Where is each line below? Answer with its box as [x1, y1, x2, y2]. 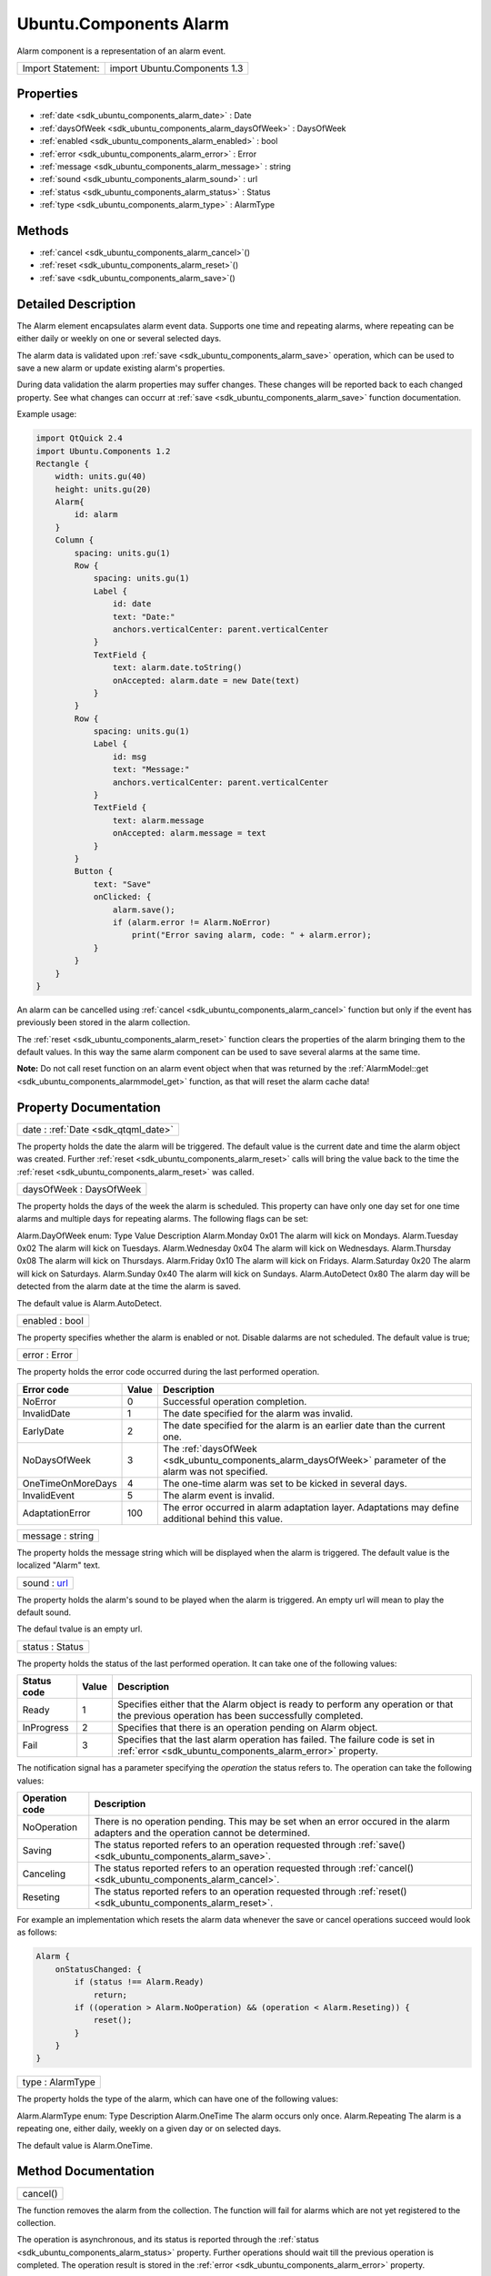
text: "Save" [93, 879, 152, 889]
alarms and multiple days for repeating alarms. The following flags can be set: [16, 1214, 309, 1224]
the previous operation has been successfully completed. [117, 1710, 364, 1722]
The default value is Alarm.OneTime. [16, 2139, 154, 2150]
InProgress [22, 1722, 69, 1734]
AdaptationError [22, 1507, 91, 1519]
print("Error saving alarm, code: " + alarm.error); [132, 930, 372, 940]
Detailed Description [16, 296, 136, 311]
